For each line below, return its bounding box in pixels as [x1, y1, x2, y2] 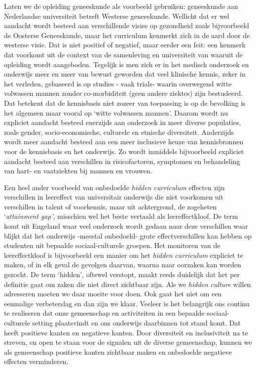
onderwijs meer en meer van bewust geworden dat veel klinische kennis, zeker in [4, 69, 246, 79]
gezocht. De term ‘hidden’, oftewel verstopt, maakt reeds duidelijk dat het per [4, 269, 240, 280]
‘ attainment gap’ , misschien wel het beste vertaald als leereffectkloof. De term [4, 211, 238, 221]
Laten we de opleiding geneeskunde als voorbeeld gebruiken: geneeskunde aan [4, 1, 238, 11]
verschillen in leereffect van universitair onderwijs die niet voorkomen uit [4, 192, 223, 202]
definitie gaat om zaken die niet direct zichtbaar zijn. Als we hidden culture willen [4, 279, 251, 289]
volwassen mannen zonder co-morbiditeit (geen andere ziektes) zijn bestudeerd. [4, 88, 243, 98]
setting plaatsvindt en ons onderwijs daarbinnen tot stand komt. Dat [32, 318, 241, 327]
